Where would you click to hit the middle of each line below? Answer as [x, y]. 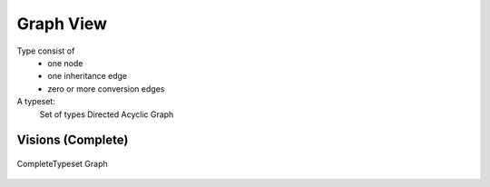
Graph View [62, 24]
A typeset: [36, 102]
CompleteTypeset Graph [62, 163]
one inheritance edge [88, 76]
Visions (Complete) [73, 140]
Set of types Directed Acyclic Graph [107, 114]
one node [65, 63]
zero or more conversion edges [106, 89]
